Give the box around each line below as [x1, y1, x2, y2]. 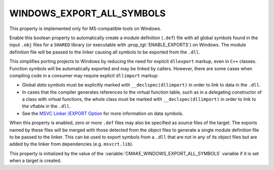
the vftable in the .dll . [22, 103, 71, 109]
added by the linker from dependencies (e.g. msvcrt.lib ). [9, 141, 134, 147]
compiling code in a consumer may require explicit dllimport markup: [9, 72, 159, 78]
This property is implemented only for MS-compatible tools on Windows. [9, 25, 162, 32]
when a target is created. [9, 158, 62, 164]
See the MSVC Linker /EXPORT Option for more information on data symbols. [22, 110, 184, 117]
